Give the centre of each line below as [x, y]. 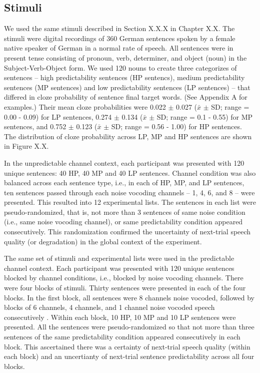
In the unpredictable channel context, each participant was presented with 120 [124, 162]
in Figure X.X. [26, 146]
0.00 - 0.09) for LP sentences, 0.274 [58, 116]
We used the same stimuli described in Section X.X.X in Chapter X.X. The [119, 28]
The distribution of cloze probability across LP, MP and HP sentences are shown [128, 136]
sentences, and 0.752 [35, 126]
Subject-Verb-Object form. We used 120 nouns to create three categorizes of [120, 67]
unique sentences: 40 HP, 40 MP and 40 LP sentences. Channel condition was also [130, 172]
